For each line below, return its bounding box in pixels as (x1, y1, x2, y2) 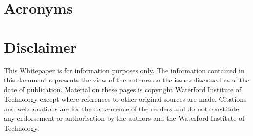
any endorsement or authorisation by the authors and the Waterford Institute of (4, 113, 245, 123)
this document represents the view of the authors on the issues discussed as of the (4, 75, 250, 85)
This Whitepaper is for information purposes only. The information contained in (4, 65, 245, 75)
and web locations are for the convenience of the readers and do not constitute (4, 103, 239, 113)
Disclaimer (4, 36, 77, 56)
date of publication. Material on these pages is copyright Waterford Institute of (4, 84, 242, 94)
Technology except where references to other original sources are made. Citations (4, 94, 247, 104)
